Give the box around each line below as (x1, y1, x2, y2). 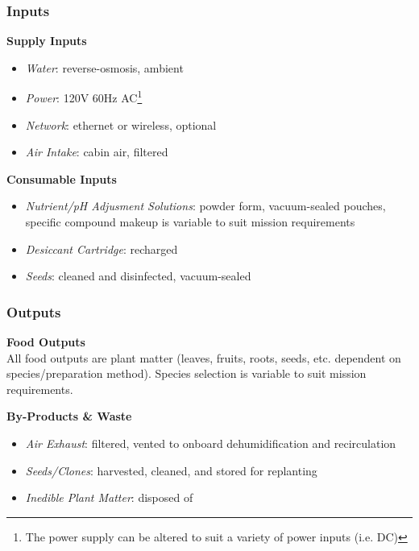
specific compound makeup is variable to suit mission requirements (25, 213, 355, 230)
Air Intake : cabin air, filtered (25, 143, 168, 160)
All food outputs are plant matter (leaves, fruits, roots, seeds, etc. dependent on (6, 349, 401, 366)
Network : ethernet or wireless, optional (25, 116, 217, 133)
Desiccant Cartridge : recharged (25, 240, 178, 257)
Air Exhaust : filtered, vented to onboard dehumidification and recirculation (25, 435, 396, 451)
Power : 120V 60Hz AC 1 (25, 87, 143, 106)
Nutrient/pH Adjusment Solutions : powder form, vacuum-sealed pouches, (25, 197, 386, 214)
